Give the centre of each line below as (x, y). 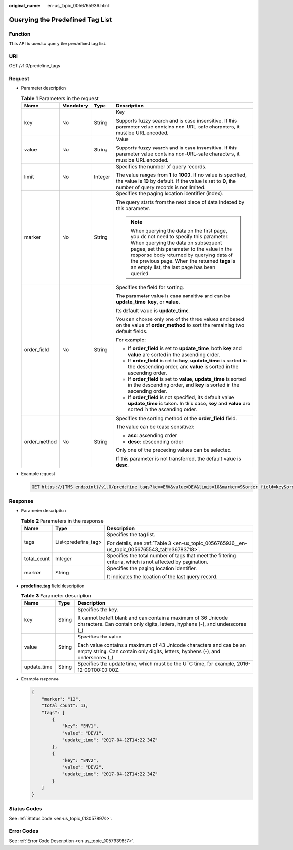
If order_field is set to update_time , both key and (185, 348)
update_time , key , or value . (148, 302)
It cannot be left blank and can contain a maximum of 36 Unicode (153, 618)
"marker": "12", (61, 699)
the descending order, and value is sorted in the (183, 367)
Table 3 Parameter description (56, 596)
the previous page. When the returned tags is (183, 261)
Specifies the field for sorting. (150, 287)
